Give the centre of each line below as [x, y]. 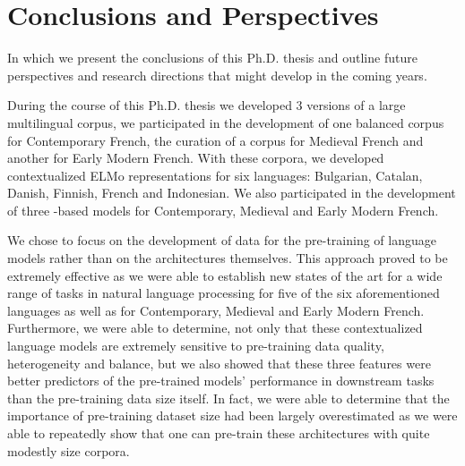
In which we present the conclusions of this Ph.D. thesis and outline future [212, 58]
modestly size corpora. [69, 450]
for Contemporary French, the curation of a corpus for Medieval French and [215, 140]
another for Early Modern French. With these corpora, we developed [196, 158]
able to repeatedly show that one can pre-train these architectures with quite [219, 433]
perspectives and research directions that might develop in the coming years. [217, 75]
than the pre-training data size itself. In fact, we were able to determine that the [228, 398]
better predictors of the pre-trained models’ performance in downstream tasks [221, 381]
